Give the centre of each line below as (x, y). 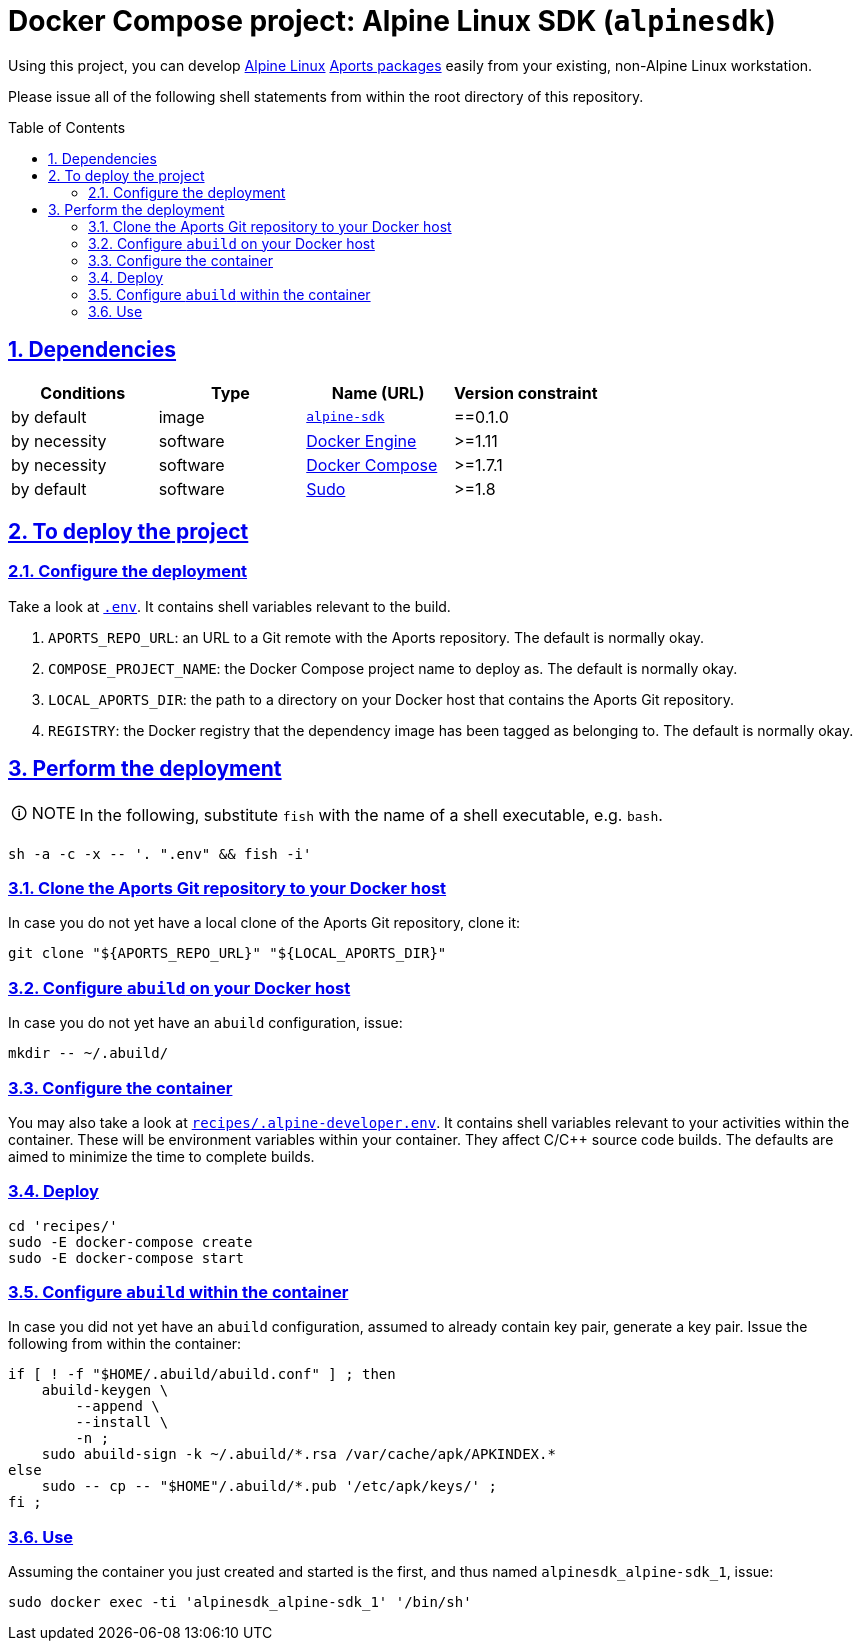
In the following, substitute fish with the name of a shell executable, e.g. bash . (371, 815)
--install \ (122, 1422)
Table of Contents (67, 127)
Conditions (83, 392)
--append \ (117, 1406)
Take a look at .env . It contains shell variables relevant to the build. (229, 606)
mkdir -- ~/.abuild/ (88, 1053)
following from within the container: (125, 1344)
